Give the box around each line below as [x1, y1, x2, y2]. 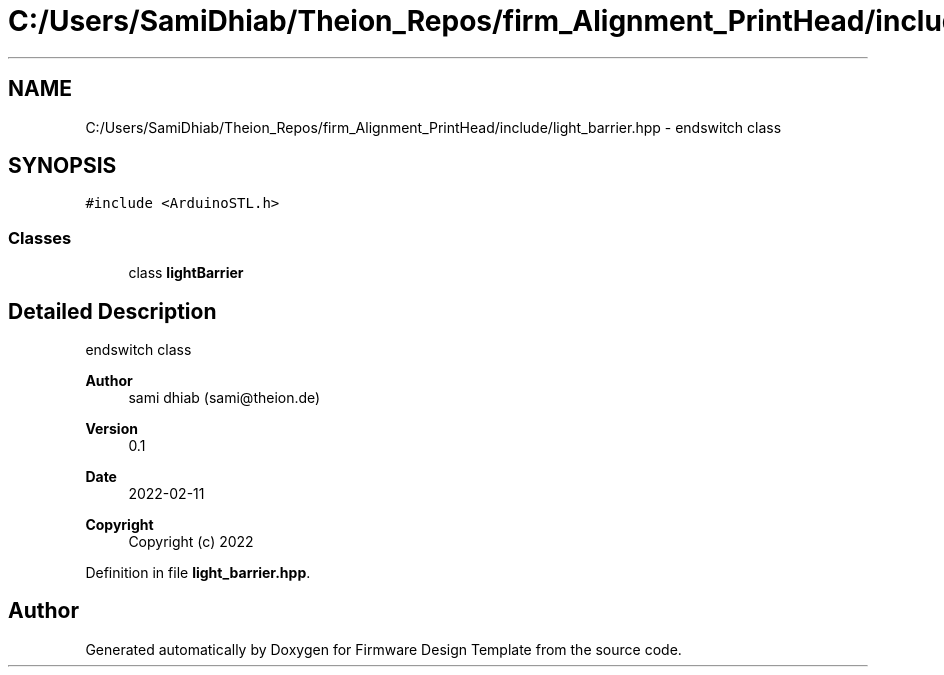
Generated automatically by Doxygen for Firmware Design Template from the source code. [85, 640, 682, 658]
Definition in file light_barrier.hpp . [85, 564, 311, 582]
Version [85, 420, 138, 438]
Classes [8, 227, 72, 248]
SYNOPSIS [8, 153, 117, 179]
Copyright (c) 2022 [128, 533, 254, 551]
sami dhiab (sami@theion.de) [128, 389, 321, 407]
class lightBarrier [128, 264, 244, 282]
